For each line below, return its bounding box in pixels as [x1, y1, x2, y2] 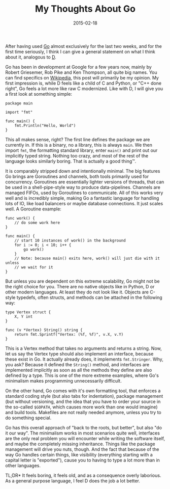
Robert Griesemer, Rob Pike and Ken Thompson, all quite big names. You [5, 69, 157, 75]
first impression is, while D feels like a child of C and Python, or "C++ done [5, 80, 161, 86]
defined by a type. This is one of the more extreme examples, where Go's [5, 372, 159, 378]
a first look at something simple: [5, 91, 73, 97]
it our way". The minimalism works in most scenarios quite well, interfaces [5, 430, 160, 436]
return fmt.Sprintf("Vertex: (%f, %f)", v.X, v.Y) [14, 332, 124, 337]
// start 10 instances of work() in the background [14, 238, 126, 243]
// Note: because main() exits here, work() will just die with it [14, 256, 160, 261]
